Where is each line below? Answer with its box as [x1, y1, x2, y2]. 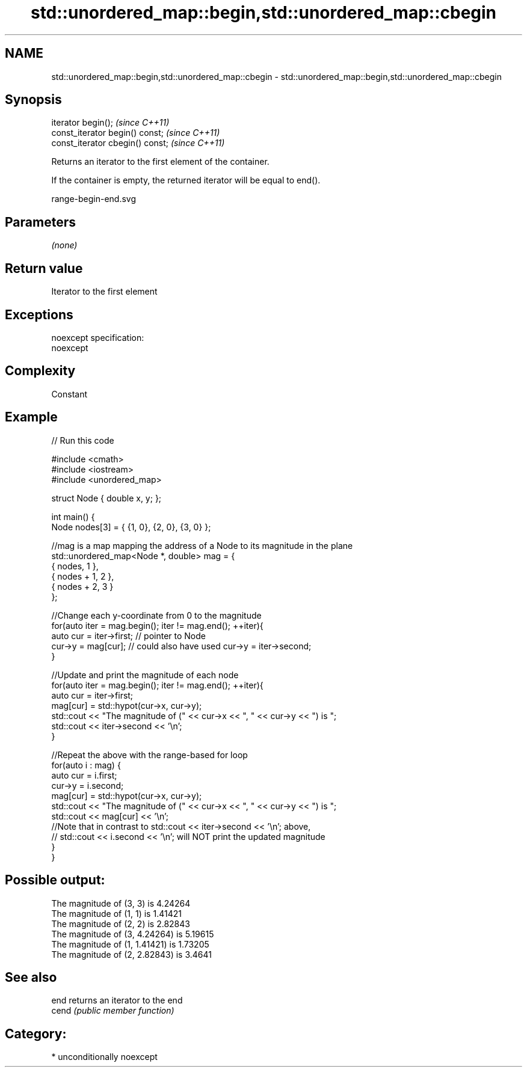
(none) [51, 240, 78, 251]
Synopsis [5, 92, 62, 108]
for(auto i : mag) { [51, 759, 121, 770]
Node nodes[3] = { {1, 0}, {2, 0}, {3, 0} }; [51, 521, 211, 532]
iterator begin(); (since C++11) [51, 117, 170, 128]
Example [5, 409, 58, 425]
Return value [5, 260, 83, 276]
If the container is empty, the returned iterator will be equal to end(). [51, 175, 321, 186]
